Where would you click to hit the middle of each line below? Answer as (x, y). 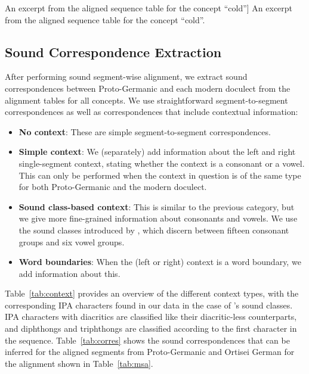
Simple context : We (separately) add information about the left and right (157, 152)
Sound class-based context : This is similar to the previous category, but (157, 206)
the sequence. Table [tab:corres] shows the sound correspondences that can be (147, 340)
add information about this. (69, 273)
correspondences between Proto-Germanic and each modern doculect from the (148, 88)
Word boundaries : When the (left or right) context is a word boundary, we (160, 262)
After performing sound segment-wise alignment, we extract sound (126, 77)
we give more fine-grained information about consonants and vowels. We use (158, 218)
